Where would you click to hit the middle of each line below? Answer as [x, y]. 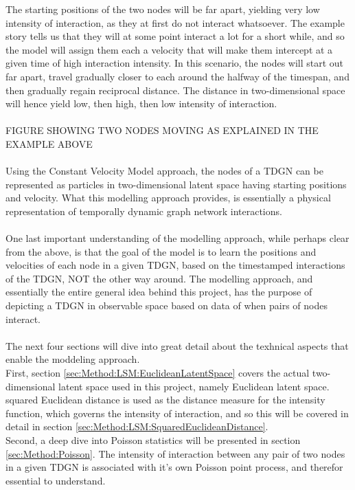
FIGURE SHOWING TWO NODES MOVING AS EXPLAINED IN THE [162, 130]
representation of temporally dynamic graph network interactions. [144, 211]
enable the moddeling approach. [73, 359]
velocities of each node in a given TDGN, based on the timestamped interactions [175, 265]
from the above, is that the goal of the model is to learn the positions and [161, 251]
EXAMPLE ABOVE [49, 143]
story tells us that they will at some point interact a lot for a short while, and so [175, 36]
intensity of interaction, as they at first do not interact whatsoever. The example [175, 22]
